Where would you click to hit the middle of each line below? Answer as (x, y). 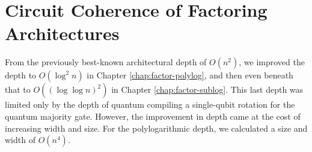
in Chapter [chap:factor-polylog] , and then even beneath (190, 75)
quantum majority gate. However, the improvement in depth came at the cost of (153, 116)
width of (20, 140)
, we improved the (272, 62)
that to (18, 89)
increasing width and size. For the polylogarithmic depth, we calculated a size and (156, 128)
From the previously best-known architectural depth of (106, 62)
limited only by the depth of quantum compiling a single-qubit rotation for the (150, 104)
